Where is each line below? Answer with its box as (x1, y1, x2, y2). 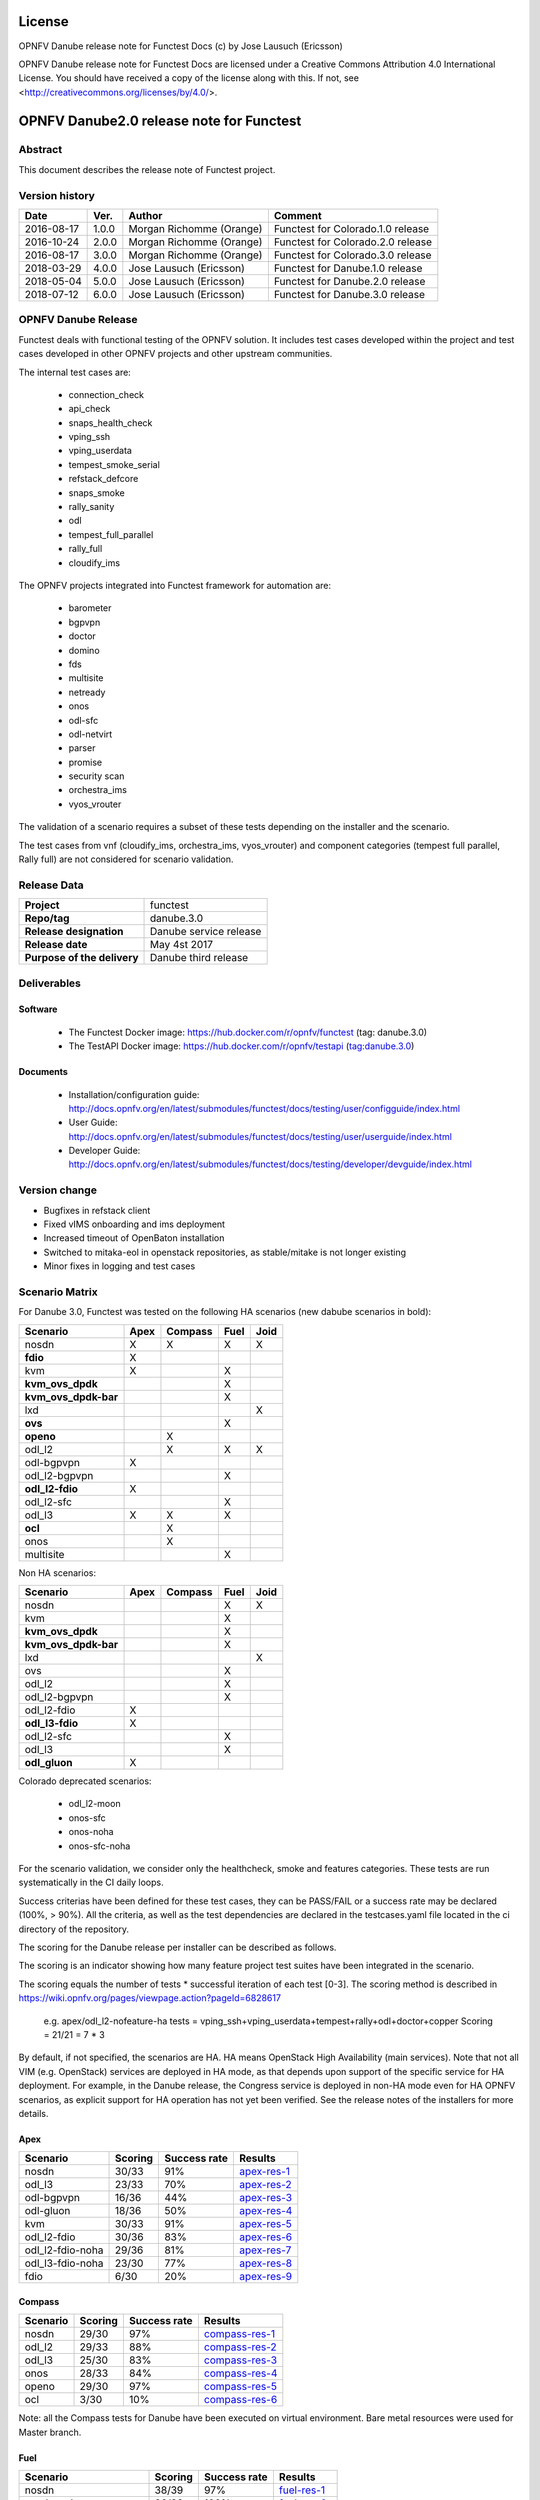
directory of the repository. (18, 1923, 130, 1935)
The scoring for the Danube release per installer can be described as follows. (18, 1941, 337, 1953)
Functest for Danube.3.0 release (273, 287, 425, 301)
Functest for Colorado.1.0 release (273, 221, 430, 235)
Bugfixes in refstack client (43, 1204, 151, 1216)
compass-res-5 (203, 2380, 277, 2394)
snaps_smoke (68, 486, 125, 499)
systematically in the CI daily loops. (18, 1876, 164, 1889)
